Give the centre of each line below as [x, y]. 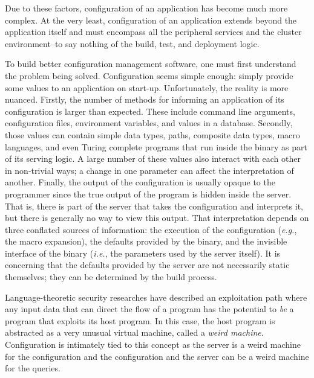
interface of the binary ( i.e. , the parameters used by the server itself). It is [143, 253]
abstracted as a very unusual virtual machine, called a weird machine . [134, 332]
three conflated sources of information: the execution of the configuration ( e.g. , [151, 229]
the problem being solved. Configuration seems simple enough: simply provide [149, 75]
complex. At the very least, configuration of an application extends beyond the [151, 20]
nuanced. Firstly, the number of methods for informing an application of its [145, 99]
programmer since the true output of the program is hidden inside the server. [148, 194]
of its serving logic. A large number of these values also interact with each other [153, 159]
